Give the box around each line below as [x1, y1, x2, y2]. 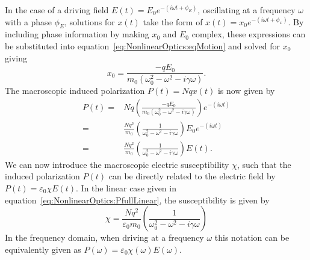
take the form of [143, 15, 203, 28]
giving [5, 51, 27, 64]
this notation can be [214, 231, 290, 244]
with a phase [5, 15, 52, 28]
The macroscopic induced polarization [5, 84, 145, 97]
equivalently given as [5, 243, 81, 255]
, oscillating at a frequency [197, 4, 296, 16]
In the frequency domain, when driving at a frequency [5, 231, 204, 244]
